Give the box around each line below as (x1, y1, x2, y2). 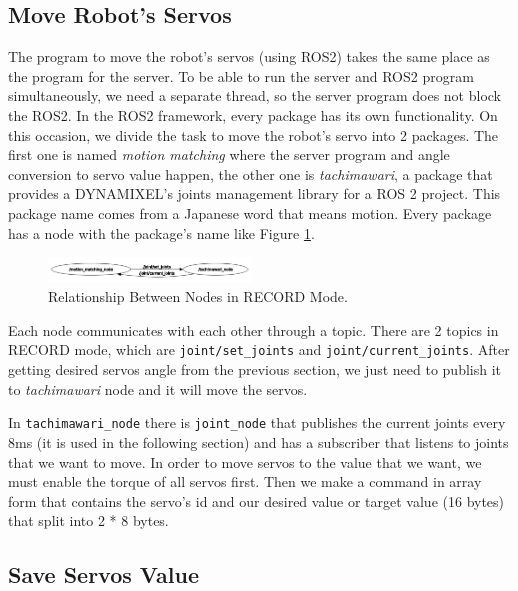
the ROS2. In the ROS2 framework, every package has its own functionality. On (8, 104, 498, 125)
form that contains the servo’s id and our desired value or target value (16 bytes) (8, 490, 505, 511)
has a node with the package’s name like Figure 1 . (8, 222, 315, 243)
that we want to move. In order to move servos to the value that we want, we (8, 451, 482, 472)
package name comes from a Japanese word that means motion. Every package (8, 202, 492, 223)
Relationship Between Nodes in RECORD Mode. (48, 286, 348, 307)
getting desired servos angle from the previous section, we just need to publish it (8, 359, 502, 380)
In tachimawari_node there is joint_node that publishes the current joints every (8, 412, 506, 433)
